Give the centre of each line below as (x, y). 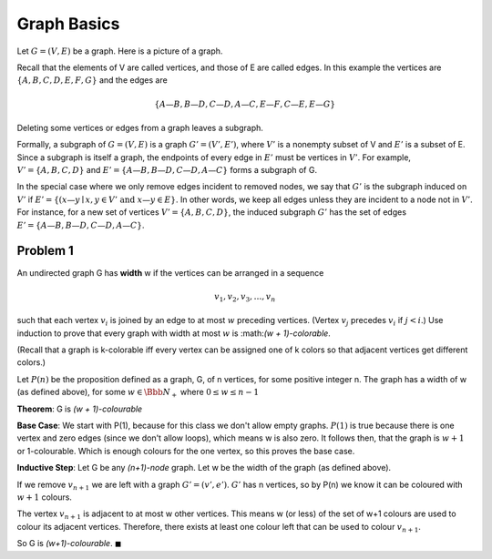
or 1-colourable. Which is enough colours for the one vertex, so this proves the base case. (186, 451)
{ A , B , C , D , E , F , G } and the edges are (92, 80)
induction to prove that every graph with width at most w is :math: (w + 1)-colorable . (174, 333)
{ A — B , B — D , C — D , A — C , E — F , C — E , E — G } (245, 104)
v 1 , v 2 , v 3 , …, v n (245, 298)
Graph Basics (68, 24)
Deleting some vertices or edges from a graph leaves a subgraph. (140, 127)
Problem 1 (46, 251)
